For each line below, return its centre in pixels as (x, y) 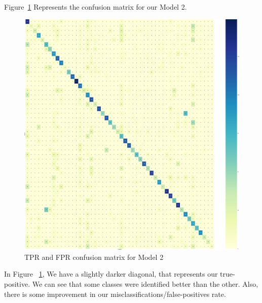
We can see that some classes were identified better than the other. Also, (145, 284)
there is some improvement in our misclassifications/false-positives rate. (115, 294)
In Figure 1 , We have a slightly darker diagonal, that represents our (111, 274)
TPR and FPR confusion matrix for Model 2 (94, 257)
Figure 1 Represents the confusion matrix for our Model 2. (96, 7)
